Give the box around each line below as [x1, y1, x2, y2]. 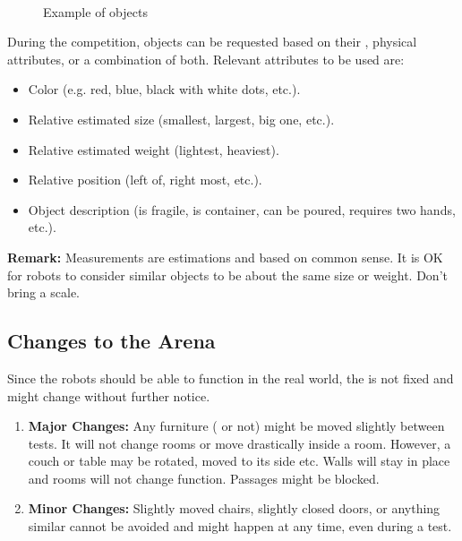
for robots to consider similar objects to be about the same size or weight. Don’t [7, 265, 448, 284]
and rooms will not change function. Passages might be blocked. [28, 468, 380, 487]
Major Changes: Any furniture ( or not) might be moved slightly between [28, 416, 445, 435]
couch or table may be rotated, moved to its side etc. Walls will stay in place [28, 451, 450, 470]
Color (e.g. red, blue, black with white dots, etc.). [28, 80, 301, 99]
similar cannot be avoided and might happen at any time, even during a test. [28, 517, 452, 536]
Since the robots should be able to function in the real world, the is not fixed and [7, 368, 454, 387]
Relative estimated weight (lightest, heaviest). [28, 140, 279, 159]
